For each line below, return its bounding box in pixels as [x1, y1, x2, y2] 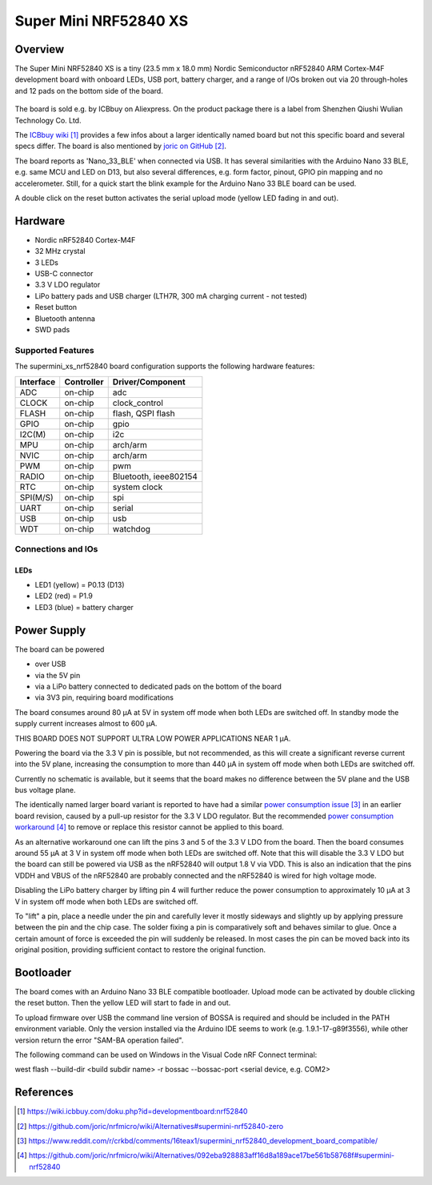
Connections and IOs [14, 543, 98, 554]
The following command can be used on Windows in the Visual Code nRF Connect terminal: [14, 1050, 318, 1060]
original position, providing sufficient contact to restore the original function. [14, 945, 266, 954]
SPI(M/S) [19, 492, 54, 503]
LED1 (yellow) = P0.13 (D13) [34, 580, 125, 590]
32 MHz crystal [34, 247, 86, 256]
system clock [112, 481, 163, 492]
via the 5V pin [34, 670, 81, 680]
